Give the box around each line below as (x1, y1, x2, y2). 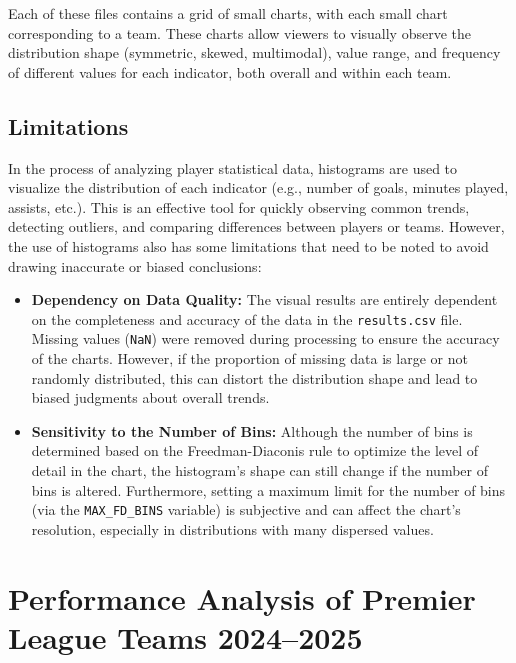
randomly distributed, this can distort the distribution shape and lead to (31, 367, 478, 388)
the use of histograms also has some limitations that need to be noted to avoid (8, 235, 489, 256)
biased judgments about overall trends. (31, 387, 270, 408)
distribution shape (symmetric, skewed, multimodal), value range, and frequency (8, 42, 501, 63)
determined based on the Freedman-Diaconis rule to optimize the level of (31, 440, 479, 461)
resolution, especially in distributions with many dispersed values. (31, 518, 434, 539)
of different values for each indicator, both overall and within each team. (8, 61, 452, 82)
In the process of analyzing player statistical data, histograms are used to (8, 157, 458, 178)
